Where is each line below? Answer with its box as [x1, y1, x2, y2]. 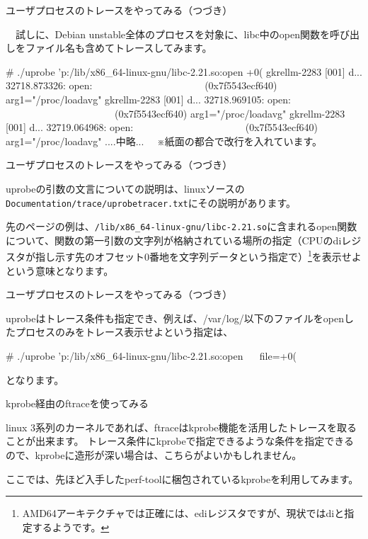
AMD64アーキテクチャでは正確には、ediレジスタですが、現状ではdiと [22, 506, 345, 521]
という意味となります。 [6, 263, 114, 278]
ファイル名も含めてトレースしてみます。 [25, 40, 212, 55]
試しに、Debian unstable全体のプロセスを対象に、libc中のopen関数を [15, 26, 330, 41]
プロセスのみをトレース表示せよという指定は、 [15, 324, 234, 339]
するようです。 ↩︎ [32, 519, 110, 534]
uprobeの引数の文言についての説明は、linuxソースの [6, 181, 245, 195]
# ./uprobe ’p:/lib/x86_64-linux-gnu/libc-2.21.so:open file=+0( [6, 348, 297, 363]
